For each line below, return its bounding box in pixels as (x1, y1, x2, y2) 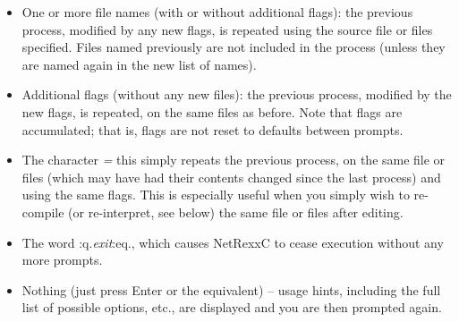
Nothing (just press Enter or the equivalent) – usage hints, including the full (21, 280, 441, 299)
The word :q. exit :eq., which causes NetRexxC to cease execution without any (21, 233, 444, 251)
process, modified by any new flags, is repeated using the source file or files (21, 20, 433, 38)
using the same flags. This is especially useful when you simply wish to (21, 185, 410, 204)
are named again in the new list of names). (21, 55, 257, 73)
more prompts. (21, 250, 103, 269)
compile (21, 202, 64, 221)
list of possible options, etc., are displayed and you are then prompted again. (21, 298, 442, 317)
